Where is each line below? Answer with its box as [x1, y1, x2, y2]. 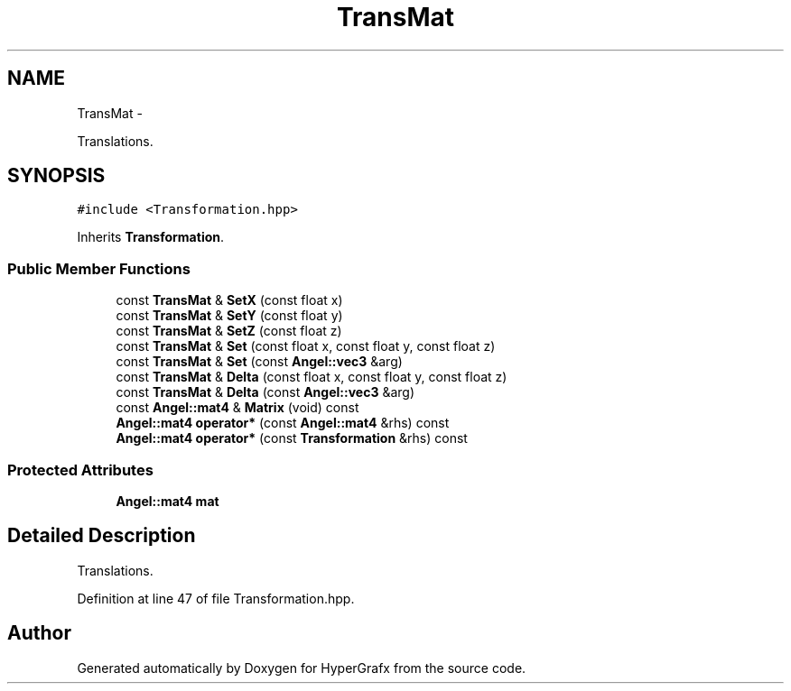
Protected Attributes [7, 460, 154, 479]
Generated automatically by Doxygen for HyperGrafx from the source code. [77, 659, 526, 676]
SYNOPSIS [7, 164, 106, 188]
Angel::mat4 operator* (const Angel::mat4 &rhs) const [116, 415, 450, 431]
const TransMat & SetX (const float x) [116, 292, 343, 309]
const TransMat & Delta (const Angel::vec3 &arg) [116, 384, 414, 401]
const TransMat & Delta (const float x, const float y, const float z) [116, 369, 507, 385]
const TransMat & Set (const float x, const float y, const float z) [116, 338, 496, 355]
